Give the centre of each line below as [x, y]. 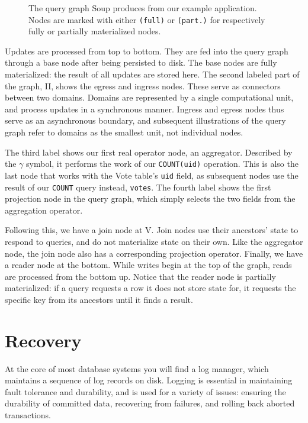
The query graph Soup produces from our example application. [143, 8]
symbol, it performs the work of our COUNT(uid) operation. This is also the [162, 164]
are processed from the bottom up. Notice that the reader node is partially [140, 276]
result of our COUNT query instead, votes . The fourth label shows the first [138, 187]
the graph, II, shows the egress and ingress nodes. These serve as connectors [143, 85]
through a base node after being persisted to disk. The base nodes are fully [141, 62]
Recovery [43, 340]
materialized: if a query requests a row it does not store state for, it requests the [150, 288]
